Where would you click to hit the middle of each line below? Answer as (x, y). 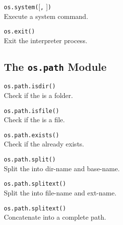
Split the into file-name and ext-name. (60, 192)
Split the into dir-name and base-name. (62, 168)
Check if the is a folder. (39, 95)
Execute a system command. (46, 16)
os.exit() (20, 32)
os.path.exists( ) (32, 135)
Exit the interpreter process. (46, 40)
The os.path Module (55, 66)
